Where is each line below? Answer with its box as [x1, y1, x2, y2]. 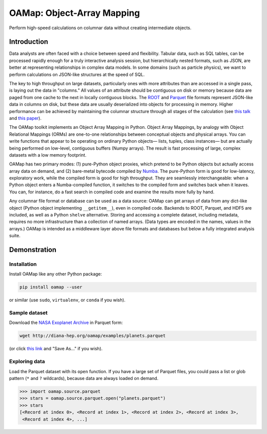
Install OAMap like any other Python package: [9, 271, 102, 277]
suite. [9, 233, 21, 239]
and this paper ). [9, 115, 42, 121]
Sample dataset [9, 310, 48, 317]
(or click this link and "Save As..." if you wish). [9, 346, 103, 352]
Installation [9, 261, 37, 268]
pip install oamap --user [19, 284, 83, 290]
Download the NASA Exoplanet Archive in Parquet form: [9, 320, 123, 325]
